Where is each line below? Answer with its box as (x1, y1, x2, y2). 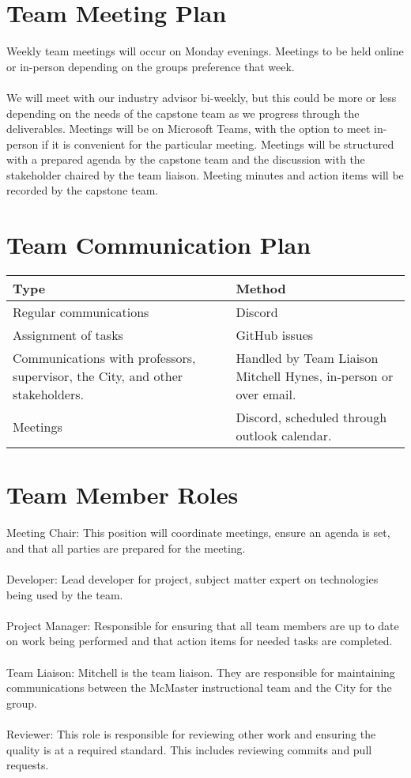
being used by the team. (6, 586, 123, 602)
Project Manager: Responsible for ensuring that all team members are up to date (6, 617, 399, 633)
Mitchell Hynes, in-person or (236, 367, 394, 386)
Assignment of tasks (13, 326, 123, 345)
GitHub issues (236, 326, 314, 345)
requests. (6, 757, 49, 773)
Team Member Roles (6, 478, 239, 511)
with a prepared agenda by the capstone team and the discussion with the (6, 151, 365, 168)
